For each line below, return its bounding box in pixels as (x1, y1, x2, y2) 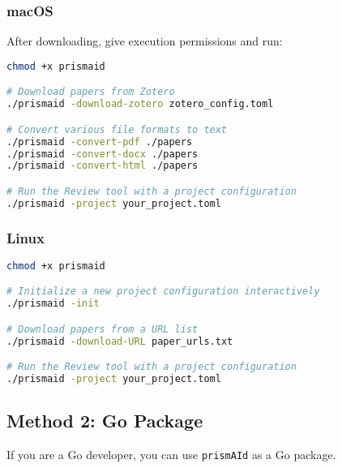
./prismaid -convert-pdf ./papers (6, 135, 193, 148)
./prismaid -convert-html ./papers (6, 160, 199, 172)
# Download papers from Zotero (6, 86, 175, 98)
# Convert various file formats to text (6, 123, 228, 135)
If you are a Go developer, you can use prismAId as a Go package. (6, 446, 336, 463)
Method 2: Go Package (6, 408, 203, 433)
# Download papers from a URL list (6, 323, 199, 335)
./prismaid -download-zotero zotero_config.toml (6, 98, 274, 110)
